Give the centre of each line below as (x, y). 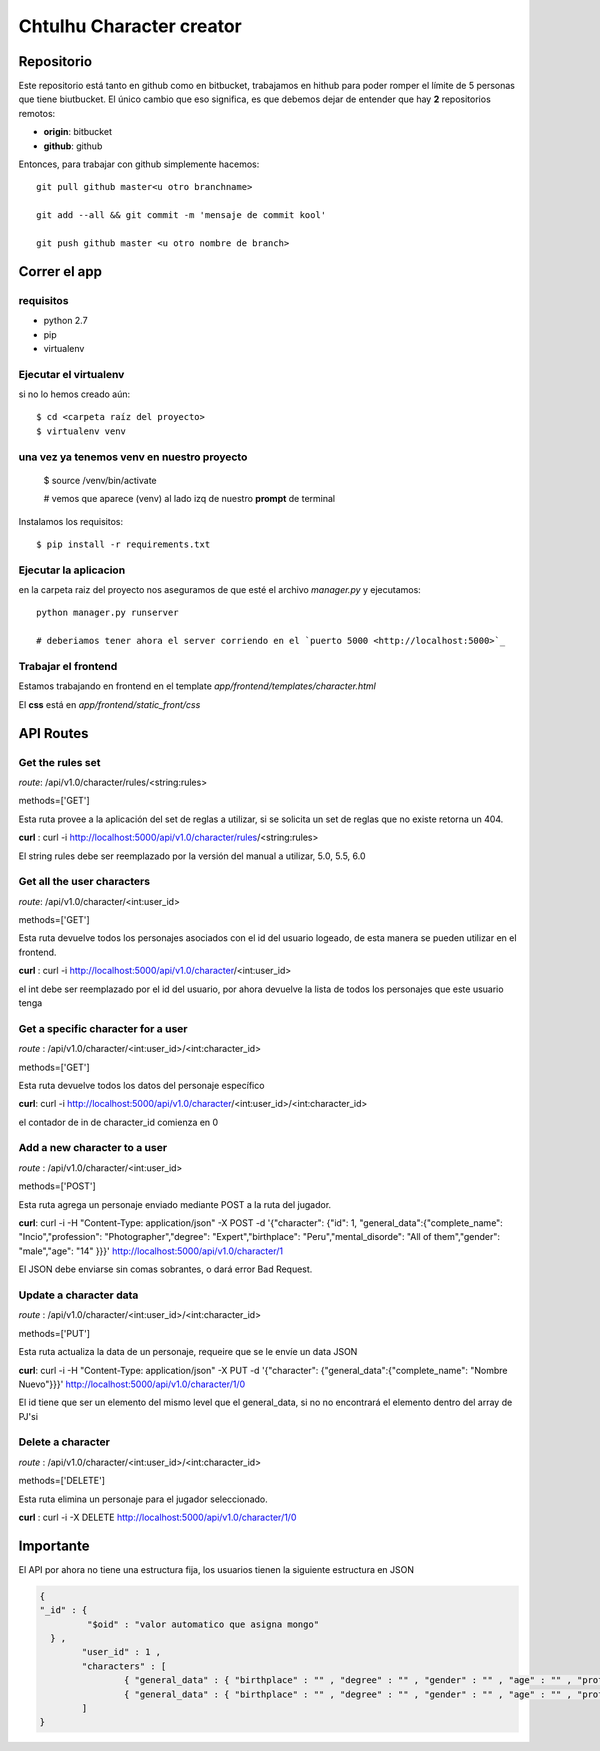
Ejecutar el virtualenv (71, 374)
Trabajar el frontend (68, 667)
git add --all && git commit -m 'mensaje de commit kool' (181, 215)
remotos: (37, 113)
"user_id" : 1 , (121, 1652)
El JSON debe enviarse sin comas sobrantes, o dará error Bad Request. (165, 1269)
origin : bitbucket (77, 132)
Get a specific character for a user (103, 1028)
